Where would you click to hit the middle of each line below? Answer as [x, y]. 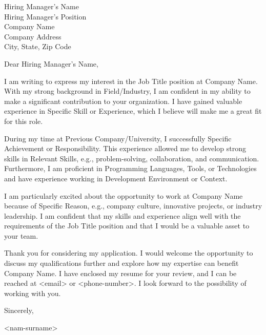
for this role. [24, 121]
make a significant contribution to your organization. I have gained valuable [123, 101]
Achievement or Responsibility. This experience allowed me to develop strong [125, 148]
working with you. [33, 293]
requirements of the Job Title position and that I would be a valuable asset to [127, 226]
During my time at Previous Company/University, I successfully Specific [118, 138]
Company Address [33, 36]
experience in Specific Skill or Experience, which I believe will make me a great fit [133, 111]
